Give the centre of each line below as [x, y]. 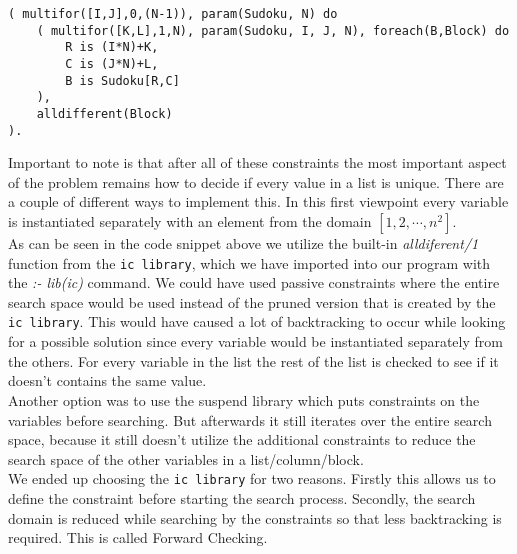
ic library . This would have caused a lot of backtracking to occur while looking [257, 321]
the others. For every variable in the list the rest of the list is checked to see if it [253, 360]
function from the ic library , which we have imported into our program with [249, 262]
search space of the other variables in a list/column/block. [186, 458]
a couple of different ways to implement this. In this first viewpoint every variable [258, 201]
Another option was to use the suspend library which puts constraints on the [244, 399]
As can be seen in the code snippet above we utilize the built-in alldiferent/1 [243, 243]
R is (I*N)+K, [112, 47]
